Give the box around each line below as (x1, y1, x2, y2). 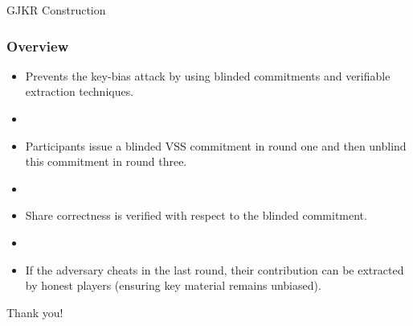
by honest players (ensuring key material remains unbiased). (25, 277, 321, 294)
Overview (6, 35, 69, 56)
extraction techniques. (25, 83, 134, 100)
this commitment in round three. (25, 153, 187, 170)
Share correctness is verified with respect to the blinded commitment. (25, 207, 367, 224)
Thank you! (6, 303, 63, 320)
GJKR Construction (6, 2, 106, 18)
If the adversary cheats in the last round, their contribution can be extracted (25, 261, 404, 278)
